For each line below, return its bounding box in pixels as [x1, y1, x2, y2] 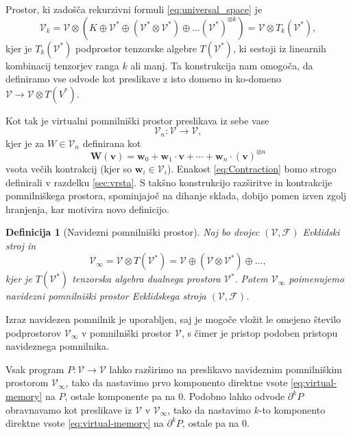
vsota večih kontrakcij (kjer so [5, 161, 132, 175]
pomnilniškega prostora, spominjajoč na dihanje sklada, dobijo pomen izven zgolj [5, 188, 347, 203]
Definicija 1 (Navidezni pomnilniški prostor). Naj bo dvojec [5, 225, 260, 239]
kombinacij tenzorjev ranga [5, 58, 119, 72]
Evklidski [302, 225, 340, 239]
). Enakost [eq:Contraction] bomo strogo [167, 161, 337, 175]
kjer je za [5, 135, 45, 150]
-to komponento [258, 402, 326, 416]
